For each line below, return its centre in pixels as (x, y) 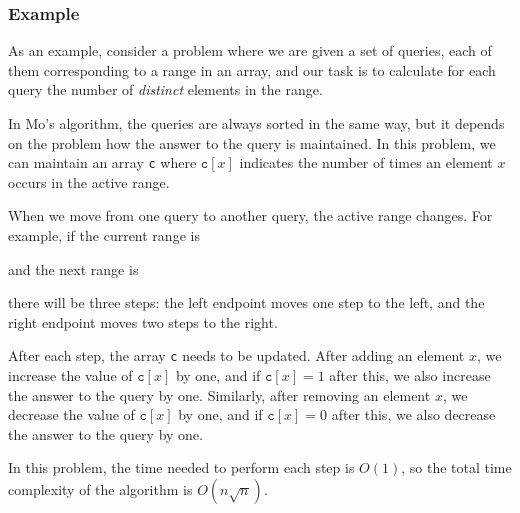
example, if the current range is (104, 235)
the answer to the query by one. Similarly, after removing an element (219, 394)
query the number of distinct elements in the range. (165, 89)
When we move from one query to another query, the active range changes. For (250, 215)
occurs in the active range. (89, 181)
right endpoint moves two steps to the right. (143, 321)
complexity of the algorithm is (100, 489)
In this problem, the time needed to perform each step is (181, 467)
